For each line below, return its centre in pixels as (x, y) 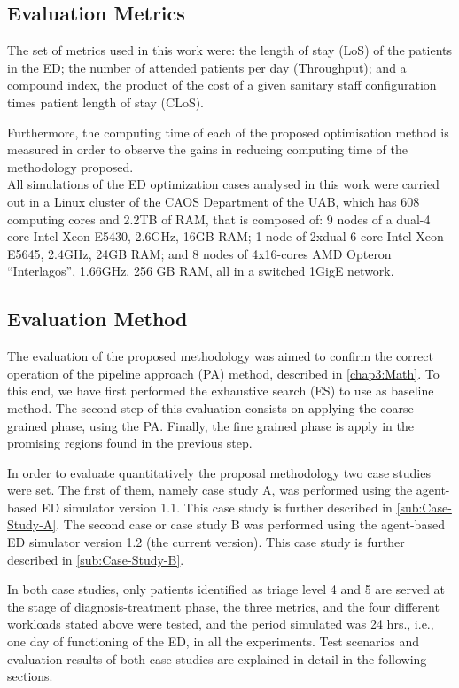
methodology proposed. (70, 166)
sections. (30, 676)
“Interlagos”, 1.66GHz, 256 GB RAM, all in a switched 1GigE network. (201, 271)
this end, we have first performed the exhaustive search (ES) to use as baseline (221, 391)
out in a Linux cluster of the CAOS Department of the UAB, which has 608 (214, 201)
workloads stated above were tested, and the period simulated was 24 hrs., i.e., (221, 624)
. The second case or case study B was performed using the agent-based (250, 524)
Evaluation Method (97, 319)
